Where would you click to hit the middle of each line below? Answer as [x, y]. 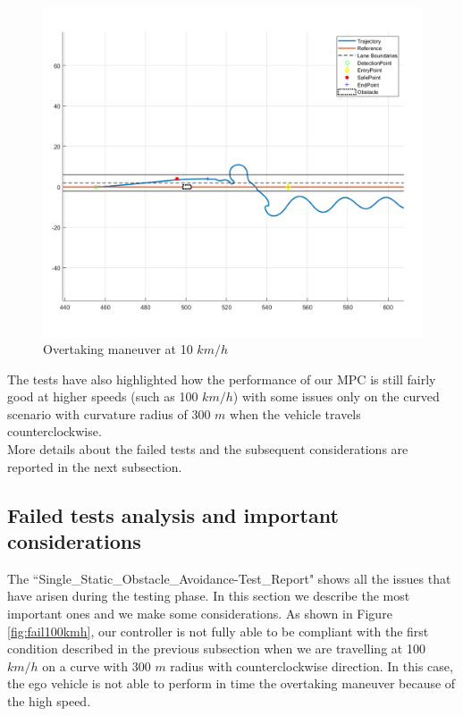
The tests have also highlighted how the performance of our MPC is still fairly [222, 379]
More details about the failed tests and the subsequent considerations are [208, 449]
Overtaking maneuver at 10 [118, 349]
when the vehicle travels [295, 413]
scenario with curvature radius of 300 [109, 413]
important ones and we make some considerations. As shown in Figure [200, 614]
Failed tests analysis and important [173, 514]
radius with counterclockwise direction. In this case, [311, 665]
